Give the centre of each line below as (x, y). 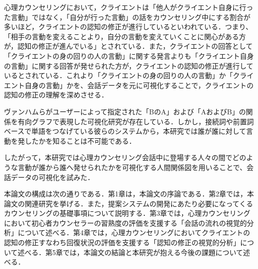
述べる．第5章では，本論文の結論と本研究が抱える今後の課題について (130, 252)
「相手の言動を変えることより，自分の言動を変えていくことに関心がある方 (125, 36)
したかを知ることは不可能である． (80, 140)
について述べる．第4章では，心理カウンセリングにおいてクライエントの (134, 232)
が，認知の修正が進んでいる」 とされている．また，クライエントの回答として (129, 46)
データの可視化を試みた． (52, 177)
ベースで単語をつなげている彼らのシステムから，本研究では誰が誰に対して (125, 131)
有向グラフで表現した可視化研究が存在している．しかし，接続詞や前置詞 (136, 121)
